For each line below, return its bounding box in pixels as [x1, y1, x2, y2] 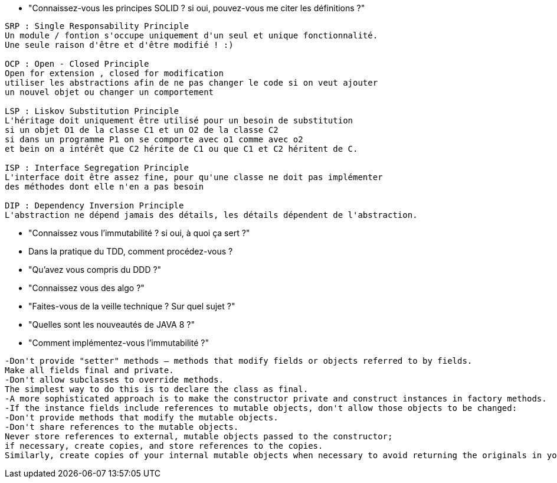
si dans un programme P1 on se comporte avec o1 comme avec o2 [5, 135, 303, 144]
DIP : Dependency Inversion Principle [5, 201, 184, 210]
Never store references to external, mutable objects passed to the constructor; [5, 432, 393, 441]
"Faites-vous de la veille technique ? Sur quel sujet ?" [28, 301, 235, 311]
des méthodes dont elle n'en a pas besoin [5, 182, 204, 191]
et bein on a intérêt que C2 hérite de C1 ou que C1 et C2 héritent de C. [5, 144, 358, 154]
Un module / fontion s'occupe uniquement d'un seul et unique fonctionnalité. [5, 31, 378, 40]
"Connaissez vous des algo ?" [28, 283, 145, 293]
